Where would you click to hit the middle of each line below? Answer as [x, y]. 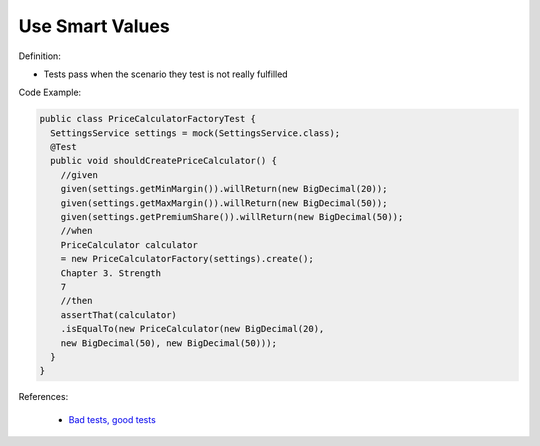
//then [76, 301]
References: [43, 397]
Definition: [40, 56]
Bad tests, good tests [112, 419]
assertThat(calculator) [118, 314]
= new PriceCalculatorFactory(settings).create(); [187, 259]
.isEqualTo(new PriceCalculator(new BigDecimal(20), [192, 329]
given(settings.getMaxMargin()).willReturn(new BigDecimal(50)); [224, 203]
